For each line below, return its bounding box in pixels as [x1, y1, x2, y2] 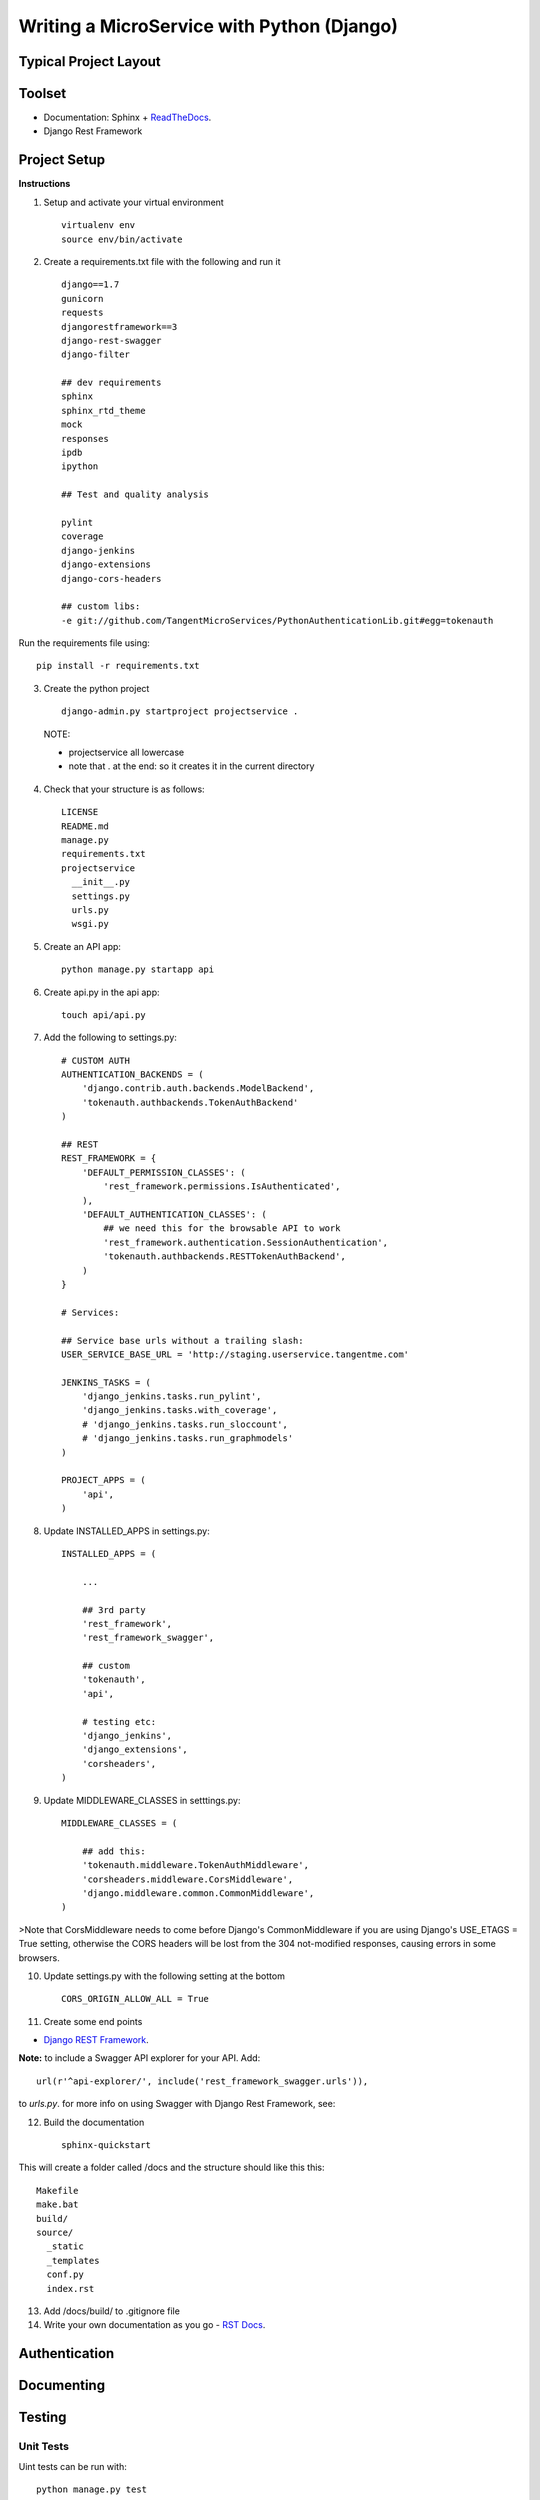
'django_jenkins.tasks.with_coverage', [81, 1405, 278, 1416]
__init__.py [71, 876, 130, 888]
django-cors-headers [61, 573, 162, 584]
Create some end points [43, 2015, 143, 2027]
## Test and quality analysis [61, 489, 210, 500]
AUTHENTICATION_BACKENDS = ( [61, 1069, 204, 1080]
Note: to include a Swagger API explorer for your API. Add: [18, 2052, 261, 2064]
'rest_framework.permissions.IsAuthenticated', [103, 1181, 341, 1192]
